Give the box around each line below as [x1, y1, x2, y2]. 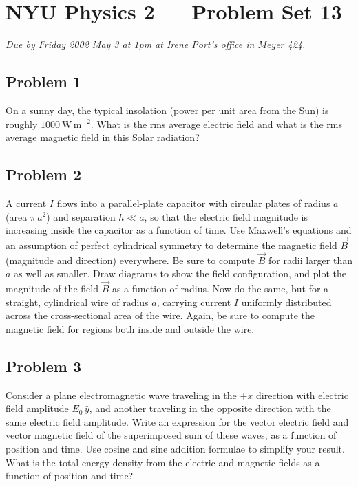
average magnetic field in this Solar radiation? [6, 130, 200, 144]
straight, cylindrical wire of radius [6, 294, 149, 309]
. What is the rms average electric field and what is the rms [90, 116, 343, 131]
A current [6, 195, 47, 210]
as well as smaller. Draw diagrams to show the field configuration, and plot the [14, 266, 347, 281]
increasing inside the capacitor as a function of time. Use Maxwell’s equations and [6, 223, 352, 237]
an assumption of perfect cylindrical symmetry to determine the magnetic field [6, 237, 337, 252]
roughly [6, 116, 38, 131]
